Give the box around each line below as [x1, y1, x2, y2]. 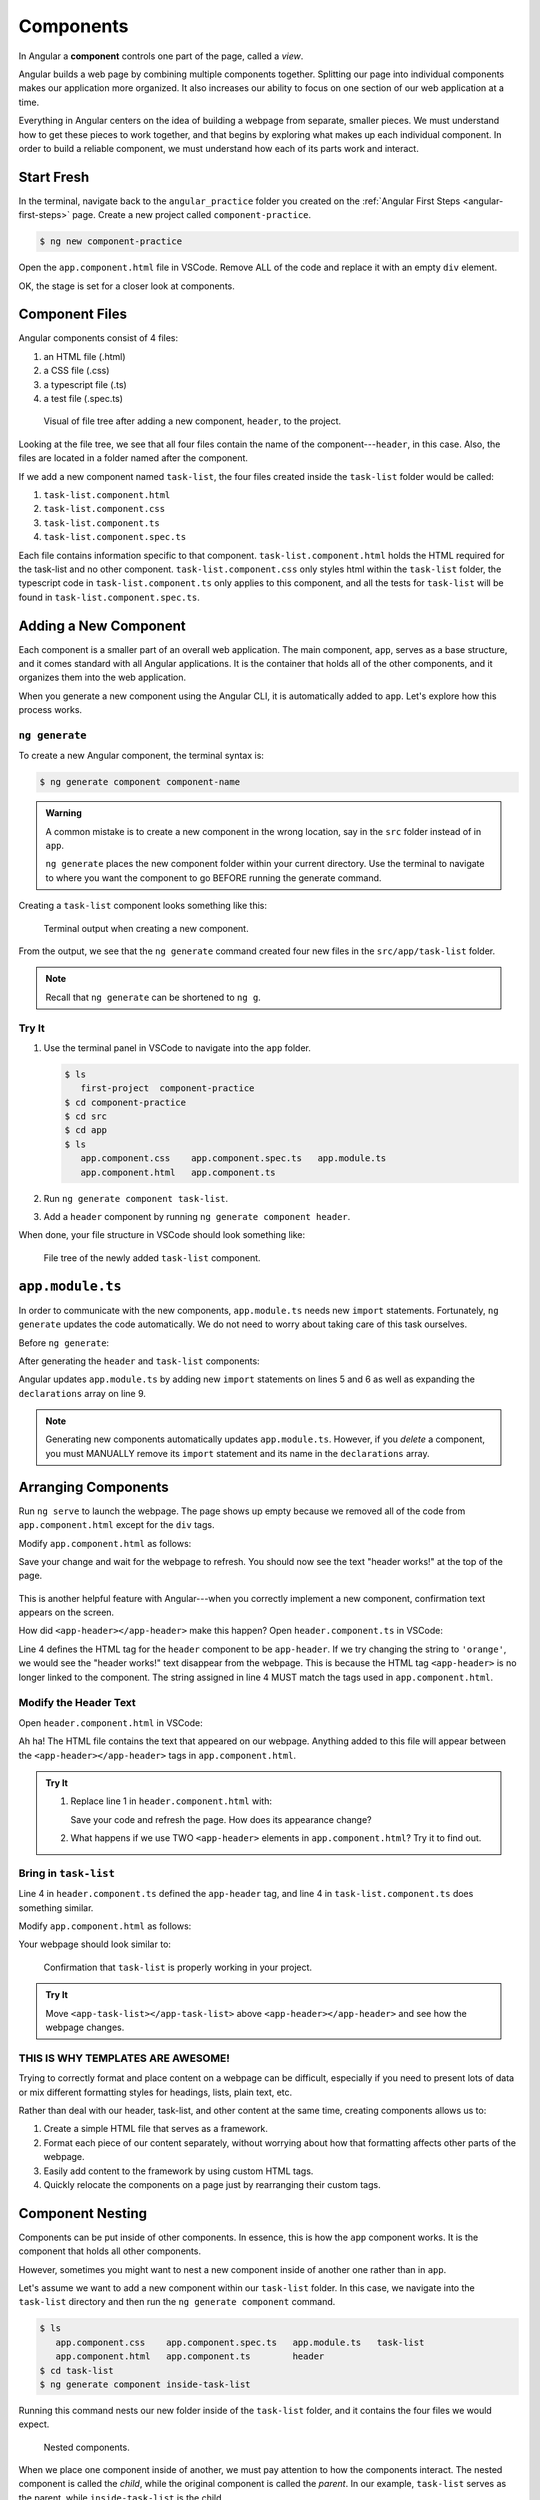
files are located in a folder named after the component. [18, 452, 249, 464]
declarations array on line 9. [18, 1387, 147, 1399]
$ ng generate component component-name [39, 776, 240, 788]
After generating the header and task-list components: [18, 1355, 260, 1367]
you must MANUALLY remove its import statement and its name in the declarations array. [45, 1447, 430, 1459]
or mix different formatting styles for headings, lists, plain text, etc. [18, 2086, 293, 2098]
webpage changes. [45, 2021, 125, 2034]
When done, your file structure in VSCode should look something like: [18, 1229, 306, 1241]
